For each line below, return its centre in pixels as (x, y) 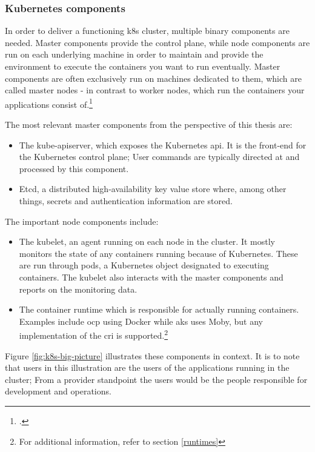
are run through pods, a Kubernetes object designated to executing (144, 265)
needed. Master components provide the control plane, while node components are (157, 42)
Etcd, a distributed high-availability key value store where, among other (153, 189)
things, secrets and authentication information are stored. (126, 201)
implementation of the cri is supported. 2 (94, 334)
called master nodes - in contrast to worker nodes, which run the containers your (155, 90)
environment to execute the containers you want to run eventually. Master (143, 66)
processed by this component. (74, 168)
